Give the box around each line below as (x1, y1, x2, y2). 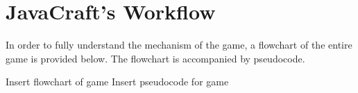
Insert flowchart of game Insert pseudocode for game (6, 74, 229, 89)
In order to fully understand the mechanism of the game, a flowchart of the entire (6, 37, 352, 52)
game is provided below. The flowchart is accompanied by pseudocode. (6, 51, 305, 65)
